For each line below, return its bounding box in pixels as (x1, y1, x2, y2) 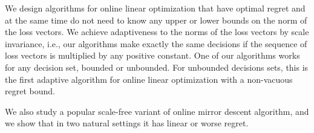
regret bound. (5, 85, 55, 97)
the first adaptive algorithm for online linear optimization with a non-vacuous (5, 73, 293, 85)
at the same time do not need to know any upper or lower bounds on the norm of (5, 13, 307, 26)
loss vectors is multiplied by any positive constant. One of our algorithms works (5, 49, 300, 62)
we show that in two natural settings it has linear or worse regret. (5, 117, 249, 129)
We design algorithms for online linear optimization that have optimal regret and (5, 2, 306, 14)
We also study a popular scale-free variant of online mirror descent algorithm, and (5, 105, 309, 117)
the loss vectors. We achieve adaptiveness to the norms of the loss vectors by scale (5, 25, 309, 38)
